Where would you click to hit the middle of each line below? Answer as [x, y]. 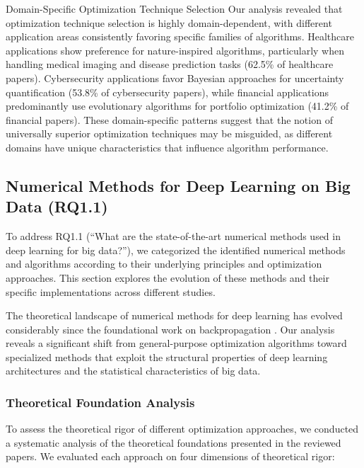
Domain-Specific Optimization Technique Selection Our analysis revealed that [174, 8]
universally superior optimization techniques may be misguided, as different [169, 133]
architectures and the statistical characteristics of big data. [133, 371]
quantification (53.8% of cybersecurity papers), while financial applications [167, 92]
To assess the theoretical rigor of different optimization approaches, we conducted [182, 429]
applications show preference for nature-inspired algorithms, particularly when [175, 50]
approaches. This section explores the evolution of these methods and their [168, 277]
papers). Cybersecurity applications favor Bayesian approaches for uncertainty [175, 78]
